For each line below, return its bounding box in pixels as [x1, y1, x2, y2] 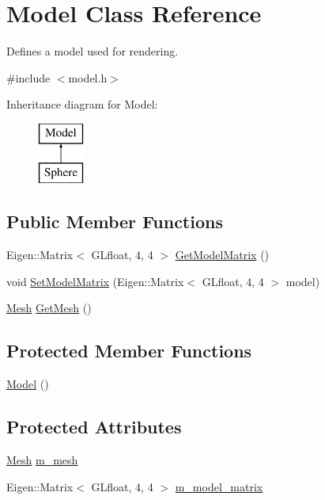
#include [6, 69, 51, 86]
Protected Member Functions [6, 338, 252, 363]
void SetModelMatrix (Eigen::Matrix [6, 273, 184, 289]
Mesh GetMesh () [6, 300, 92, 316]
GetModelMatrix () [175, 246, 270, 263]
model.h [68, 69, 108, 86]
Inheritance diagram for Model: [6, 96, 158, 113]
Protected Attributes [6, 414, 182, 439]
